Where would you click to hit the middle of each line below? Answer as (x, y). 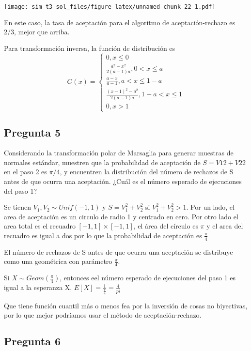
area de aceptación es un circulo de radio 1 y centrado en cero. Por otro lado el (121, 216)
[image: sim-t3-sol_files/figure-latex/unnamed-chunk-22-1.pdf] (110, 7)
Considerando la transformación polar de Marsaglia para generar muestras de (119, 153)
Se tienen (17, 207)
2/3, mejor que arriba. (37, 32)
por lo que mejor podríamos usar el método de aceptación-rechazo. (103, 315)
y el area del (225, 226)
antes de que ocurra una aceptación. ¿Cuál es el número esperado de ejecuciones (123, 181)
